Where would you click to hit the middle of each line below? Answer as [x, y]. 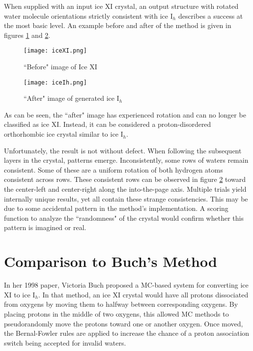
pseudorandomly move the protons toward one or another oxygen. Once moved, [124, 323]
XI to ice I [20, 294]
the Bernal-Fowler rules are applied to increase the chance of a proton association [127, 333]
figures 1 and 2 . [27, 35]
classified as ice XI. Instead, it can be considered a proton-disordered [108, 124]
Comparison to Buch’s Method [111, 261]
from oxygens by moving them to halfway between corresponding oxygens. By [121, 304]
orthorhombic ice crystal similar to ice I [64, 134]
